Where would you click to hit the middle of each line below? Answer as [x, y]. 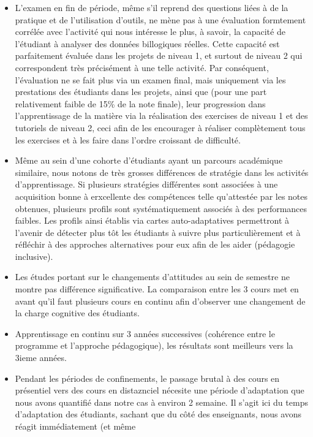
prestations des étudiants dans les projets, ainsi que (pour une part [141, 92]
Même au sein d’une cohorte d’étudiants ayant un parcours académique [149, 160]
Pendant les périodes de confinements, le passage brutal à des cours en [147, 378]
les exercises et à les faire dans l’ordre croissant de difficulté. [128, 139]
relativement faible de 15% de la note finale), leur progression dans [140, 103]
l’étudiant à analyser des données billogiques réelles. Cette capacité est [147, 43]
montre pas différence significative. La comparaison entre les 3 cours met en [157, 289]
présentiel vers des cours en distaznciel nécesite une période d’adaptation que [160, 390]
